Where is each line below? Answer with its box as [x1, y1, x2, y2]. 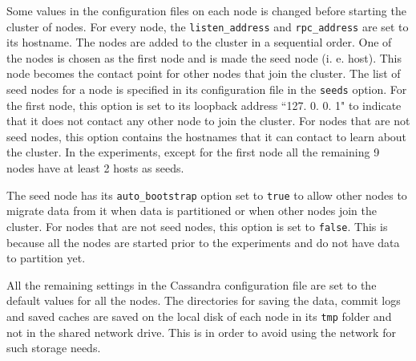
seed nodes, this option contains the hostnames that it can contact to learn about [6, 128, 407, 144]
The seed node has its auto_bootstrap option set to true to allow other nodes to [6, 186, 407, 203]
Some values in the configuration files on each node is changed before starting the [6, 2, 406, 18]
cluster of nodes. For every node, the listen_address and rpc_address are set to [6, 18, 409, 34]
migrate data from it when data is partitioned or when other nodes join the [6, 202, 377, 219]
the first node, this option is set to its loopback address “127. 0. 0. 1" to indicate [6, 96, 402, 113]
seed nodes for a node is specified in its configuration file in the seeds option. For [6, 81, 407, 98]
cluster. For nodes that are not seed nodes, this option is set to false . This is [6, 217, 388, 234]
